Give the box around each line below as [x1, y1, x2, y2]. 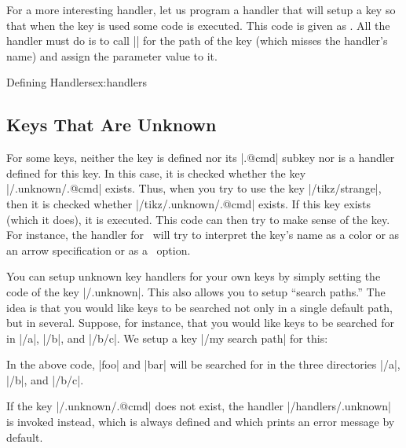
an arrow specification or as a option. [6, 241, 191, 258]
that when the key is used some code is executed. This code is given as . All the [6, 17, 390, 33]
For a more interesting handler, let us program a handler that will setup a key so [6, 2, 396, 17]
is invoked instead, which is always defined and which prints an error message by [6, 413, 395, 430]
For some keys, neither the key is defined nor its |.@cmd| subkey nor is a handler [6, 149, 395, 166]
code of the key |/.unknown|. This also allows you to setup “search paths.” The [6, 283, 386, 299]
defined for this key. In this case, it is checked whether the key [6, 164, 306, 181]
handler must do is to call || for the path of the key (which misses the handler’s [6, 32, 388, 49]
